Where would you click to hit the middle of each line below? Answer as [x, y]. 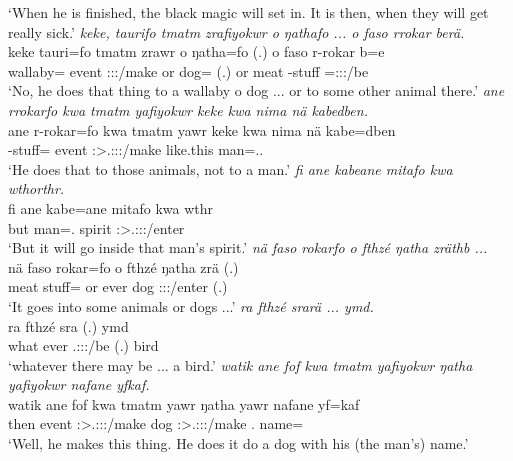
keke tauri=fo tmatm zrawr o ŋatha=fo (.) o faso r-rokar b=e [196, 51]
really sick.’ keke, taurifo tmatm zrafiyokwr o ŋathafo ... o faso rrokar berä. [236, 31]
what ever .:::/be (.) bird [83, 345]
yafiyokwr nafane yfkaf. [79, 384]
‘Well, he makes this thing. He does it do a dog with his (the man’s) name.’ [238, 443]
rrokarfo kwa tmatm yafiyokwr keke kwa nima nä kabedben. [188, 109]
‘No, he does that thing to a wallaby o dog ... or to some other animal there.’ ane [256, 90]
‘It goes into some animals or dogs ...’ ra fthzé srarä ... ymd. [191, 305]
